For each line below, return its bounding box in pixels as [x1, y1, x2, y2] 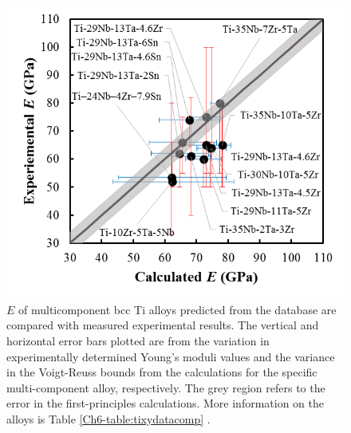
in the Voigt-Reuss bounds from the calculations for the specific [6, 364, 317, 380]
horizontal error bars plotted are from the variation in [6, 332, 270, 348]
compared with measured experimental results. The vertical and [6, 317, 319, 333]
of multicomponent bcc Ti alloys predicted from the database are [18, 301, 337, 317]
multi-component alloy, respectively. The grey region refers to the [6, 379, 325, 396]
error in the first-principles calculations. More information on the [6, 395, 324, 411]
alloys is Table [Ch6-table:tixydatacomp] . [6, 410, 211, 427]
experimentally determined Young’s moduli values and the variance [6, 348, 335, 364]
